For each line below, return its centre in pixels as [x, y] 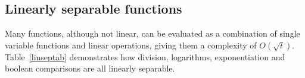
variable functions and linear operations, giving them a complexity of [131, 45]
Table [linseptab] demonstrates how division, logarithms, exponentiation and [145, 56]
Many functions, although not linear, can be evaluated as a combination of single [152, 33]
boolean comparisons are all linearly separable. [90, 68]
